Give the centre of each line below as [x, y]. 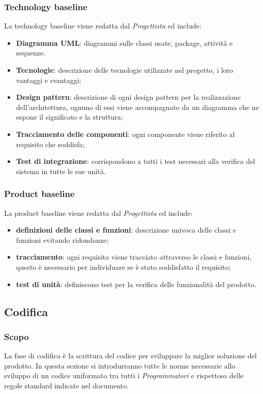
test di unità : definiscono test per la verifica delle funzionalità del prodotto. [136, 284]
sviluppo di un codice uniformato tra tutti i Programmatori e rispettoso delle [124, 375]
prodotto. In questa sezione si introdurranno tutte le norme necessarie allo [120, 365]
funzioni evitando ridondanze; [62, 240]
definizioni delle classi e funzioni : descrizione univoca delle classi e [126, 230]
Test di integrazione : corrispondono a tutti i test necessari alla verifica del [136, 161]
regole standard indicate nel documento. [67, 385]
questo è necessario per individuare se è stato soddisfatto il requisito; [123, 266]
